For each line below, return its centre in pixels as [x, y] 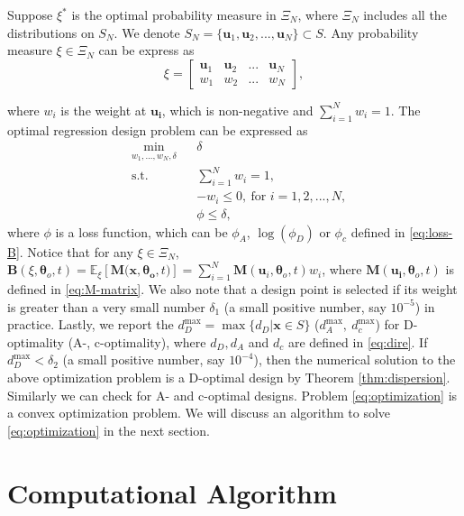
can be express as [146, 50]
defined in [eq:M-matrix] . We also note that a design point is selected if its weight [232, 289]
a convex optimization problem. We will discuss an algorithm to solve [199, 413]
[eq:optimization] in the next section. [109, 430]
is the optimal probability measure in [174, 14]
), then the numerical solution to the [355, 359]
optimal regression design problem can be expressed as [158, 129]
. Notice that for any [76, 251]
